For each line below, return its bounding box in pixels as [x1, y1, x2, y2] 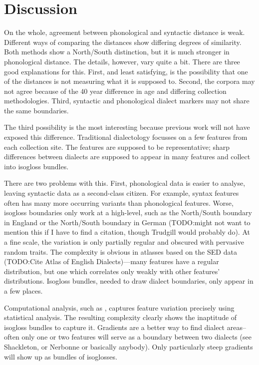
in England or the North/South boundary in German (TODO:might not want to [4, 217, 251, 227]
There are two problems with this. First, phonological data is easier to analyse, [4, 178, 246, 188]
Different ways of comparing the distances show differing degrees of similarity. [4, 36, 242, 47]
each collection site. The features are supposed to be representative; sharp [4, 141, 230, 152]
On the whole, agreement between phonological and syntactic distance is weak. [4, 27, 245, 37]
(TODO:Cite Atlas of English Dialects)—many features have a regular [4, 256, 219, 267]
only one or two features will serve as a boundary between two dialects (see [21, 332, 252, 342]
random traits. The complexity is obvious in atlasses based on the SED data [4, 246, 237, 257]
